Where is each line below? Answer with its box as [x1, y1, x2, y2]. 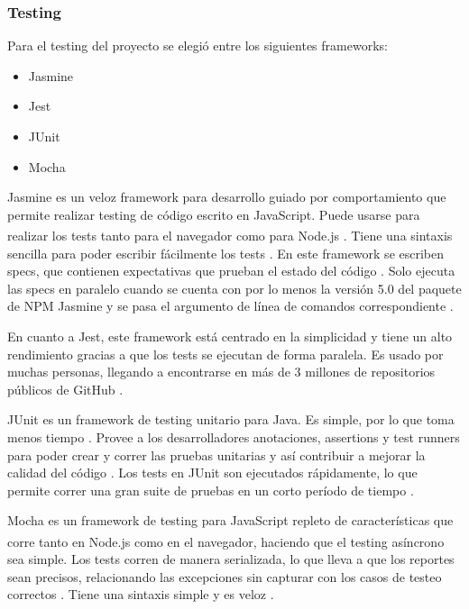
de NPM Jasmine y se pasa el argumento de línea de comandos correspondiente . [7, 296, 454, 315]
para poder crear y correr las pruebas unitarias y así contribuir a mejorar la [7, 445, 426, 464]
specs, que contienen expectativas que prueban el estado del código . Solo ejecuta [7, 261, 455, 280]
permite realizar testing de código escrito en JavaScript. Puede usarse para [7, 205, 420, 223]
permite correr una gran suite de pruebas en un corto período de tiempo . [7, 480, 414, 499]
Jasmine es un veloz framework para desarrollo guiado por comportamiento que [7, 187, 446, 206]
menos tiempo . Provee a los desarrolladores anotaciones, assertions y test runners [7, 427, 460, 446]
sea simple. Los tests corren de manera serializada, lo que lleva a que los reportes [7, 550, 455, 568]
